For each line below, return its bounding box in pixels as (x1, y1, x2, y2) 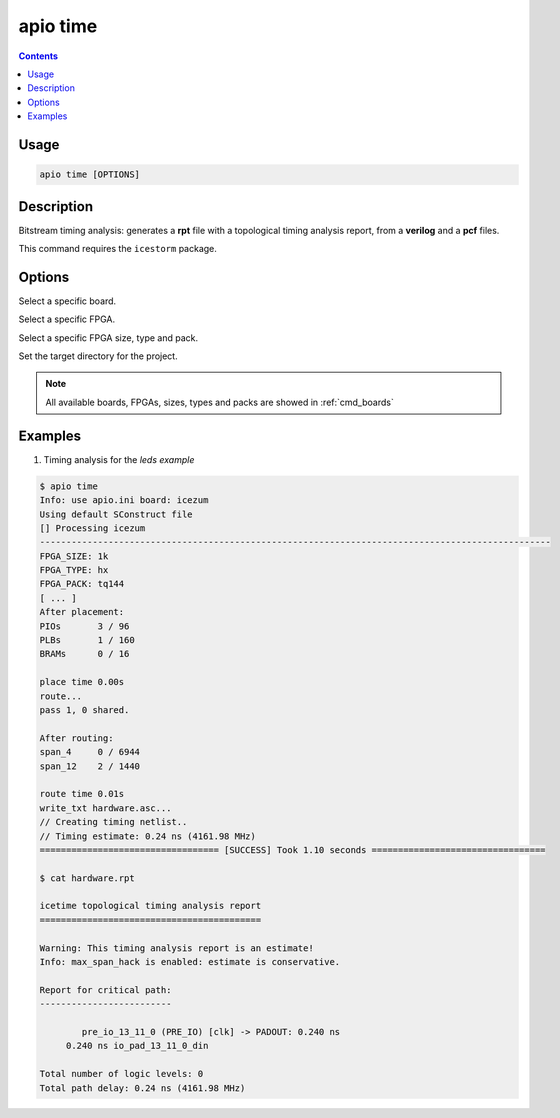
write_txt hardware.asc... (39, 802, 172, 814)
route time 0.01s (39, 788, 125, 800)
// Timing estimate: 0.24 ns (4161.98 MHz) (39, 830, 257, 842)
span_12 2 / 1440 (39, 760, 140, 772)
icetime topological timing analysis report (39, 900, 262, 912)
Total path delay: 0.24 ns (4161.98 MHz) (39, 1082, 246, 1094)
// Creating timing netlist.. (39, 816, 188, 828)
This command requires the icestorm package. (18, 243, 217, 254)
